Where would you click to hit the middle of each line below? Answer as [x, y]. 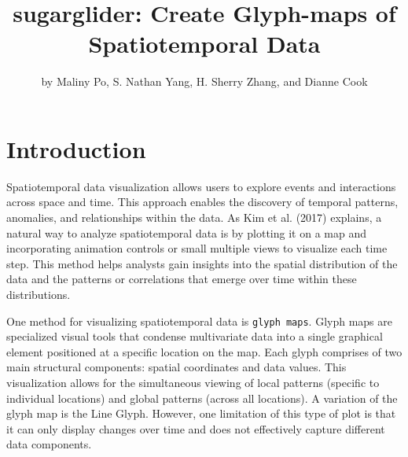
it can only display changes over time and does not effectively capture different [196, 428]
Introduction [76, 148]
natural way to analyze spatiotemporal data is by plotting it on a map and [186, 232]
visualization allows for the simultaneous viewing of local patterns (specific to [193, 383]
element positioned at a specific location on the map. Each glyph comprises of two [204, 351]
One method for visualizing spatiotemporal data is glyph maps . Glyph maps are [199, 321]
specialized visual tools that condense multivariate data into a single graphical [195, 336]
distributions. [39, 294]
